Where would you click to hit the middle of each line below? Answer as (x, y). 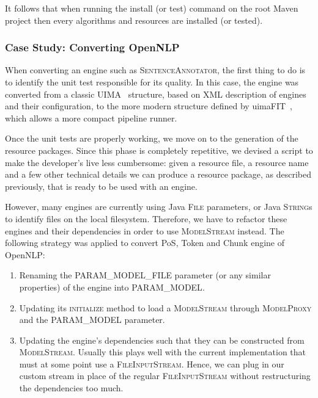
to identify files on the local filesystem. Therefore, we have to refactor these (146, 218)
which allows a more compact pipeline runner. (91, 118)
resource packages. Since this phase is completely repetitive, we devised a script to (159, 150)
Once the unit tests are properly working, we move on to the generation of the (152, 138)
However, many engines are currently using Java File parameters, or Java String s (159, 207)
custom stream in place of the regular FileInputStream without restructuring (165, 376)
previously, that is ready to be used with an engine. (101, 186)
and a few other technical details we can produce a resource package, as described (158, 174)
